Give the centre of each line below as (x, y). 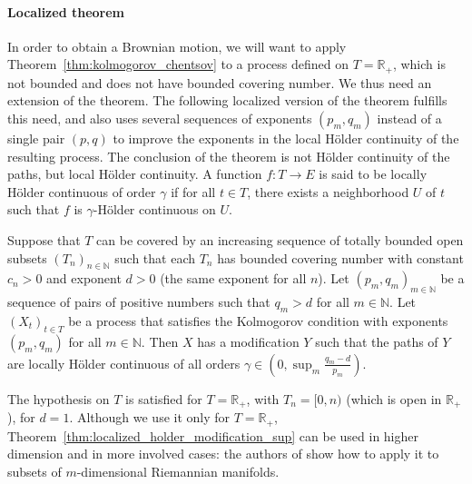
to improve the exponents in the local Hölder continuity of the (286, 138)
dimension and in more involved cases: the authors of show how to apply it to (223, 454)
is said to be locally (373, 174)
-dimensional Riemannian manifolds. (178, 471)
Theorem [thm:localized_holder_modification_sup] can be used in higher (213, 435)
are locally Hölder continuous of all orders (124, 363)
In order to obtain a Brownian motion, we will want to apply (177, 46)
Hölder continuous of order (82, 191)
